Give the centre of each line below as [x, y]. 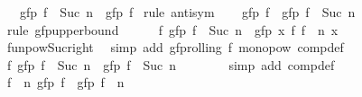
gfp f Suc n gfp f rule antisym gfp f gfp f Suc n [187, 12]
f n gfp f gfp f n [65, 82]
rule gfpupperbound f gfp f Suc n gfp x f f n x [172, 29]
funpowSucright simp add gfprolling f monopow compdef [175, 47]
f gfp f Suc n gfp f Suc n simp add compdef [171, 64]
